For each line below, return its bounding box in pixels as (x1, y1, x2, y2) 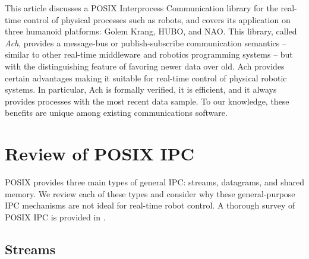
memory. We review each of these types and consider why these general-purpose (5, 187, 295, 200)
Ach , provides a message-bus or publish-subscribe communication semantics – (5, 36, 287, 49)
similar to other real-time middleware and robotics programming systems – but (5, 48, 293, 61)
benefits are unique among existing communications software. (5, 106, 228, 119)
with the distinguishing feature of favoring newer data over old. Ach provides (5, 59, 285, 72)
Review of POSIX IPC (5, 141, 195, 166)
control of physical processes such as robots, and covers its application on (23, 13, 291, 26)
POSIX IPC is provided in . (5, 210, 106, 223)
